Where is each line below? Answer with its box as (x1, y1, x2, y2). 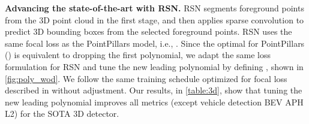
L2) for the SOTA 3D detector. (5, 107, 119, 120)
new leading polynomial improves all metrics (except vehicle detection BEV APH (5, 95, 304, 108)
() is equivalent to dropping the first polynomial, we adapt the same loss (5, 49, 271, 61)
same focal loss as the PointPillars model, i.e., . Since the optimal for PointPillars (5, 37, 305, 49)
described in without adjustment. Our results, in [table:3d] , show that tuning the (5, 84, 302, 96)
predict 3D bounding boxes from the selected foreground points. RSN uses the (5, 25, 292, 38)
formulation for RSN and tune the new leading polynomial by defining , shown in (5, 60, 304, 72)
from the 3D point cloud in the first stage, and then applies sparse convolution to (5, 13, 304, 26)
